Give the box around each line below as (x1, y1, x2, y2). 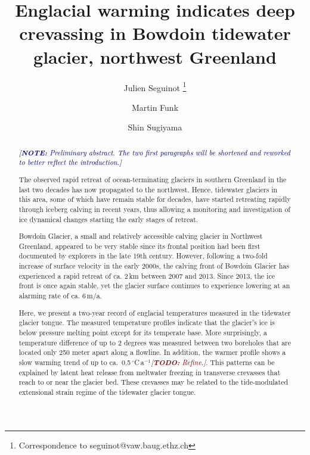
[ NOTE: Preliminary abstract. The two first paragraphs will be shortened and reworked (18, 147, 290, 158)
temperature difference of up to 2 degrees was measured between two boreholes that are (18, 337, 292, 347)
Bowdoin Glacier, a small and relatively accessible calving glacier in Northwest (18, 231, 263, 241)
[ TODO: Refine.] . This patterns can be (151, 356, 275, 367)
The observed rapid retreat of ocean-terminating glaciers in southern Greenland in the (18, 174, 287, 184)
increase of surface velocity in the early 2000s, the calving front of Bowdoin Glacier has (18, 261, 289, 271)
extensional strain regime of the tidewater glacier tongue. (18, 387, 196, 397)
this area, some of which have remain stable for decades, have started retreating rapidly (18, 194, 291, 204)
